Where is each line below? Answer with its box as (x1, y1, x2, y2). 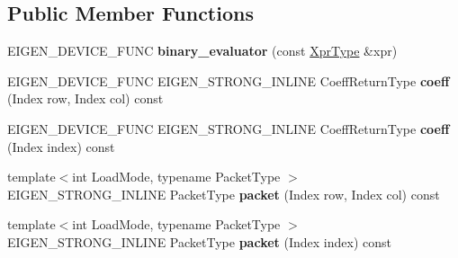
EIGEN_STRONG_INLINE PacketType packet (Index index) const (7, 232, 391, 251)
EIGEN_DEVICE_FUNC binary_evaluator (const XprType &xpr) (7, 41, 398, 60)
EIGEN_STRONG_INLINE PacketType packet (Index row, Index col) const (7, 184, 440, 203)
